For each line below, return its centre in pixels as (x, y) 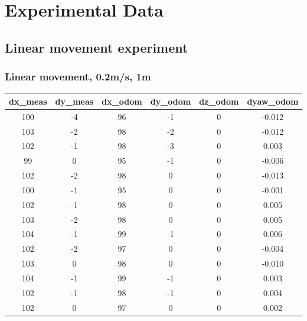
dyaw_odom (273, 101)
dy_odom (171, 101)
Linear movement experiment (97, 47)
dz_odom (219, 101)
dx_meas (28, 101)
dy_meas (74, 101)
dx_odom (122, 101)
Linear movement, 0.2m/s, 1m (78, 77)
